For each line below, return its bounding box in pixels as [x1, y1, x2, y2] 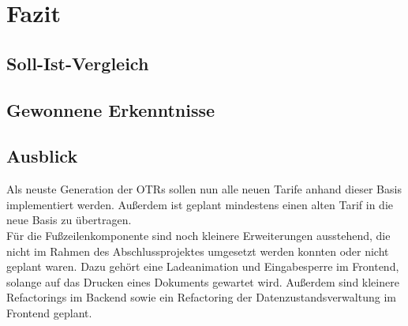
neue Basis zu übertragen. [6, 212, 132, 228]
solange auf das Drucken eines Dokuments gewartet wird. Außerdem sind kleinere [6, 273, 399, 290]
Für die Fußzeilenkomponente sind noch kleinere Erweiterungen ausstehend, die [6, 227, 391, 243]
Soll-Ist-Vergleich [6, 51, 149, 75]
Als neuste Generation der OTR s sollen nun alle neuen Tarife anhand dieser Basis [6, 181, 402, 197]
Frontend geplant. [6, 304, 92, 320]
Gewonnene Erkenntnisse [6, 97, 215, 122]
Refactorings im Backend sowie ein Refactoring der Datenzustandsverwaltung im [6, 289, 396, 305]
